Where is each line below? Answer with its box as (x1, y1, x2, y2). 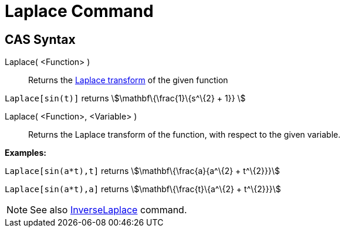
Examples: (5, 148, 46, 158)
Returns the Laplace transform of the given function (28, 75, 228, 86)
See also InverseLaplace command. (30, 204, 187, 216)
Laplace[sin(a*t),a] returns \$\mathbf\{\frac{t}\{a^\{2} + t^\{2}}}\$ (5, 184, 281, 195)
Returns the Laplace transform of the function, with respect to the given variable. (28, 129, 341, 140)
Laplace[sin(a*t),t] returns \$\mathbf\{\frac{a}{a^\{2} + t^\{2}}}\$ (5, 166, 280, 176)
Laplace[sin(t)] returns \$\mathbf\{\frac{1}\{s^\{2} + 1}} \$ (5, 93, 246, 104)
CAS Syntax (5, 32, 76, 47)
